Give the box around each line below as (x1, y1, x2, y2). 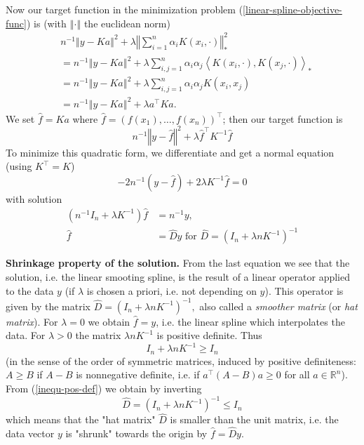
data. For (6, 328, 46, 343)
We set (6, 111, 35, 126)
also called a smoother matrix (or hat (199, 298, 358, 313)
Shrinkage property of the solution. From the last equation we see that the (6, 255, 350, 270)
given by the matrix (6, 298, 90, 313)
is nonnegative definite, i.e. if (76, 367, 200, 382)
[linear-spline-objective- (243, 2, 342, 16)
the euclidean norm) (83, 15, 170, 30)
